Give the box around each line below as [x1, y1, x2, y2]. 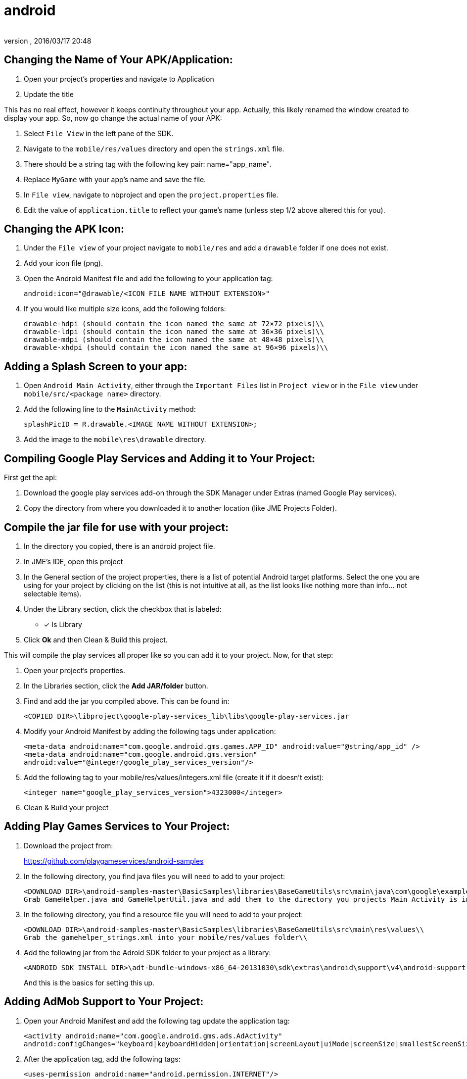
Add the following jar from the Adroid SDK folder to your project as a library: [24, 948, 271, 957]
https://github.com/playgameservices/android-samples [24, 856, 204, 865]
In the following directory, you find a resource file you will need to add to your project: [24, 910, 303, 919]
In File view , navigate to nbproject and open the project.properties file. [24, 190, 279, 199]
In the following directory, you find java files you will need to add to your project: [24, 872, 285, 881]
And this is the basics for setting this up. [24, 978, 155, 987]
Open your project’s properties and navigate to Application [24, 74, 214, 83]
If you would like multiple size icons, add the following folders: [24, 304, 226, 313]
